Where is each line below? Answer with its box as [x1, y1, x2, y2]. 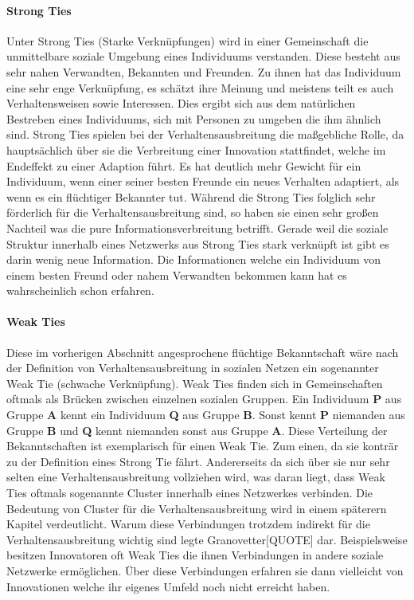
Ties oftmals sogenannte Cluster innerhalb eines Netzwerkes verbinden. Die [6, 484, 373, 501]
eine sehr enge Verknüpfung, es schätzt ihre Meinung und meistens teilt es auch [6, 79, 394, 96]
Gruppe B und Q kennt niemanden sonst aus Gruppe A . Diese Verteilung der [6, 422, 388, 438]
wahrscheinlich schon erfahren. [6, 282, 154, 299]
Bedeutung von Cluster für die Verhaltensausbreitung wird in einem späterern [6, 500, 387, 516]
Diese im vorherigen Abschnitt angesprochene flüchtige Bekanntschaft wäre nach [6, 343, 399, 360]
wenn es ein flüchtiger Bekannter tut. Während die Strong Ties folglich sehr [6, 188, 376, 205]
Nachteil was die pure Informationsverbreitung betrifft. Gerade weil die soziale [6, 219, 389, 236]
